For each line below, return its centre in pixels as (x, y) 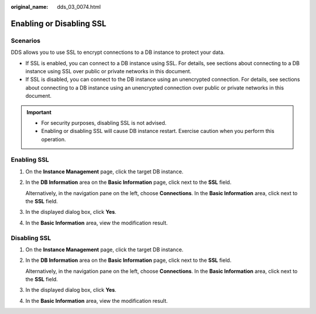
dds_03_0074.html (79, 7)
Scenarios (26, 40)
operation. (54, 139)
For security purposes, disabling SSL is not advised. (104, 122)
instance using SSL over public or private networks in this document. (109, 71)
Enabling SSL (30, 160)
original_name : (30, 7)
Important (39, 112)
